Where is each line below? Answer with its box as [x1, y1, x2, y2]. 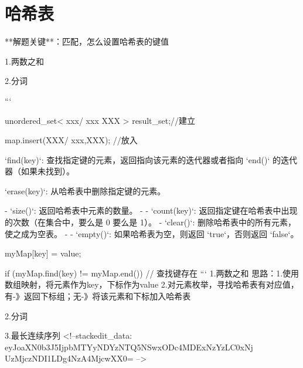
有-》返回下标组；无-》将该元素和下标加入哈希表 [5, 290, 191, 302]
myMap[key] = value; [5, 247, 81, 259]
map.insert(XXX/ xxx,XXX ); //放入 [5, 134, 138, 146]
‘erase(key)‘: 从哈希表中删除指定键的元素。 [5, 184, 166, 197]
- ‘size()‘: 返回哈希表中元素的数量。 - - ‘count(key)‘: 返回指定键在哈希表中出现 [5, 204, 298, 217]
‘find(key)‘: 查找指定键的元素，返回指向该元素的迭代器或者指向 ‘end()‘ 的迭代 [5, 153, 297, 166]
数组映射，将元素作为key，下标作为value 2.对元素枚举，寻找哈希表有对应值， [5, 278, 299, 291]
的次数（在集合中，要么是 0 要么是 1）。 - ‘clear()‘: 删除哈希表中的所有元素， [5, 216, 297, 228]
